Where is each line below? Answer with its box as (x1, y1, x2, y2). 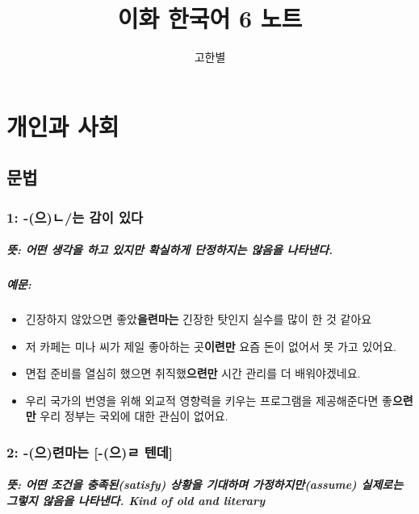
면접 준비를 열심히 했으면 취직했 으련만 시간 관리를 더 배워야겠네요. (25, 365, 361, 382)
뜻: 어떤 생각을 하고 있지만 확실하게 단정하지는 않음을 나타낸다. (6, 241, 333, 258)
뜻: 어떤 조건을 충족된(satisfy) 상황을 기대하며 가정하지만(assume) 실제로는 (6, 476, 404, 493)
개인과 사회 (6, 109, 119, 142)
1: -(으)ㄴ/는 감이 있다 (6, 207, 144, 227)
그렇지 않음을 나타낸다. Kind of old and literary (6, 492, 265, 509)
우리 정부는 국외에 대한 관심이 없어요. (40, 407, 228, 424)
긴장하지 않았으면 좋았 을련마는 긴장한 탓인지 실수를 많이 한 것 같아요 (25, 311, 372, 328)
